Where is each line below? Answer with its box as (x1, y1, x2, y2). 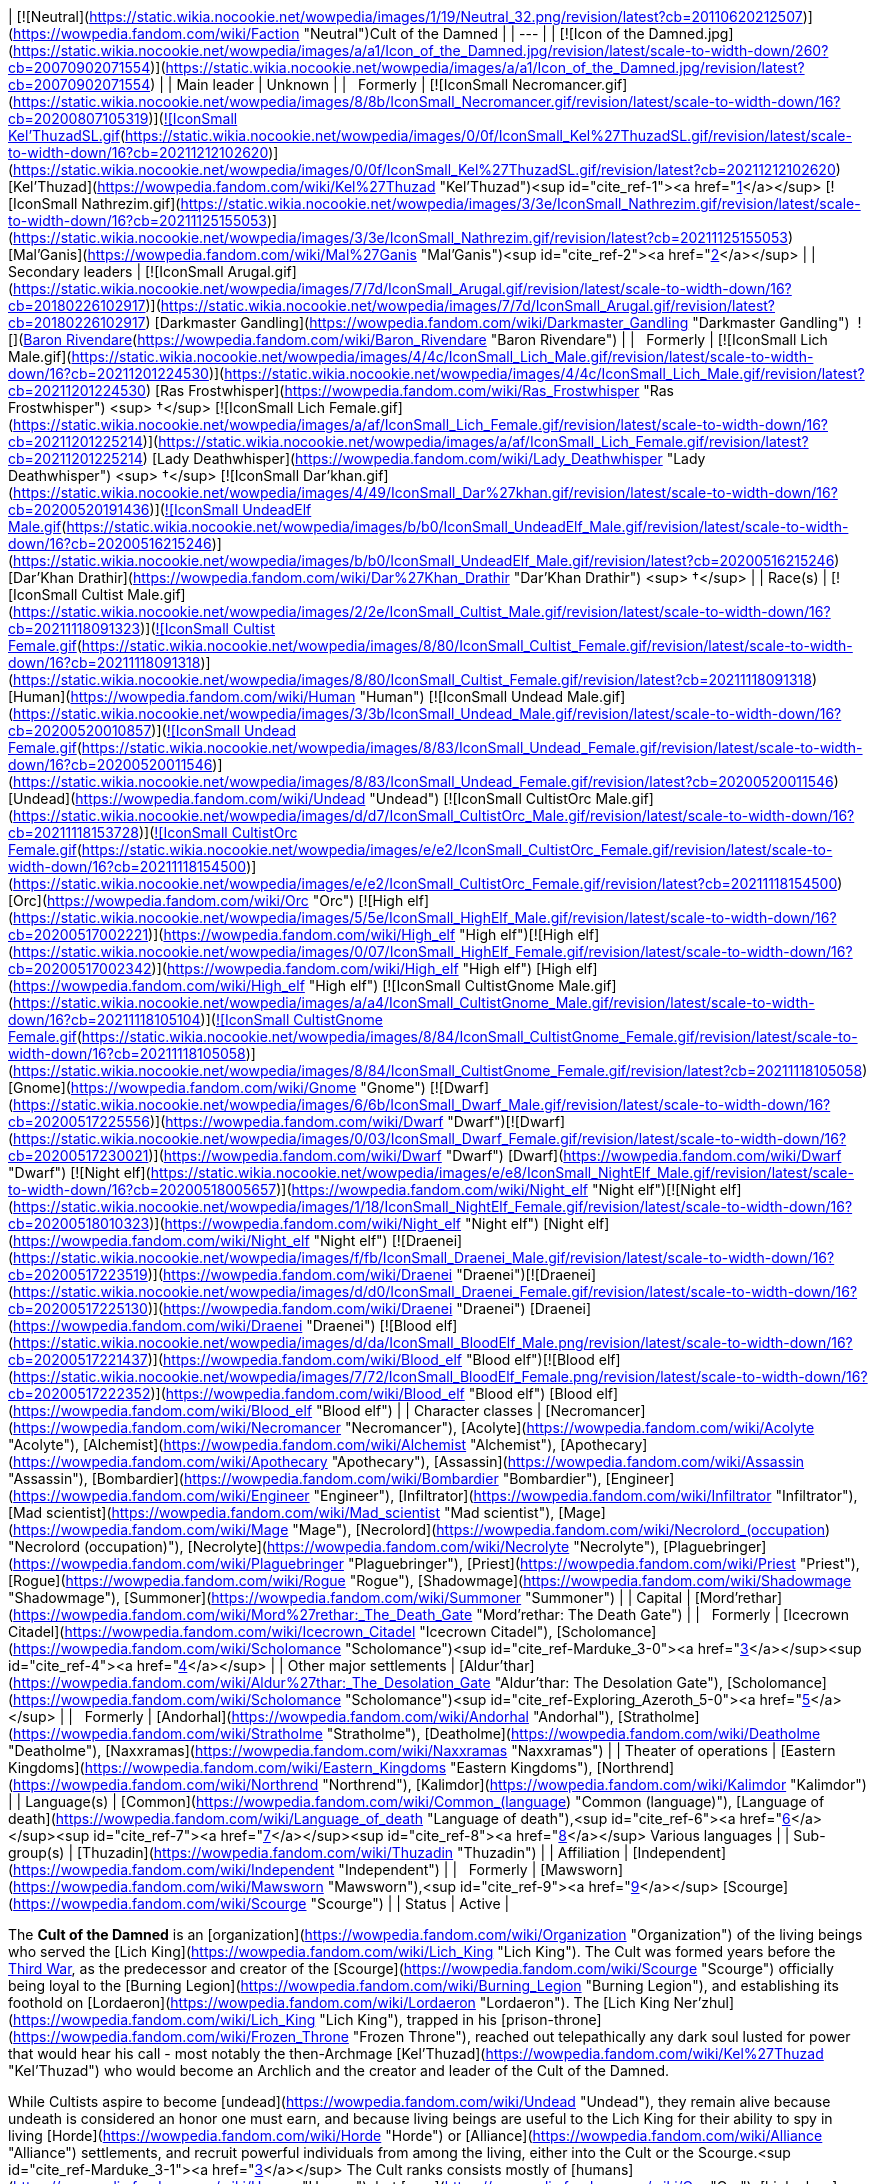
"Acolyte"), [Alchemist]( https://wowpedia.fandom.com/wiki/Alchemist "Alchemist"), (8, 1436, 557, 1453)
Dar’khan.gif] (303, 467, 389, 484)
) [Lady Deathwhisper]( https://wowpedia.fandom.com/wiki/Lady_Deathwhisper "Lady (142, 450, 706, 467)
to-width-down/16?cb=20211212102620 (8, 144, 269, 161)
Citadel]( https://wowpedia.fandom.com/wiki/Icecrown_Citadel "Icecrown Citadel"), (8, 1623, 553, 1640)
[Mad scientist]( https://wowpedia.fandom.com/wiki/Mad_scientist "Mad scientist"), (8, 1504, 555, 1521)
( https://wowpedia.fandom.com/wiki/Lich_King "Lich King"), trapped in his (8, 2011, 498, 2028)
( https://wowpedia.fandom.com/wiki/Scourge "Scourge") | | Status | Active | (8, 1895, 510, 1912)
